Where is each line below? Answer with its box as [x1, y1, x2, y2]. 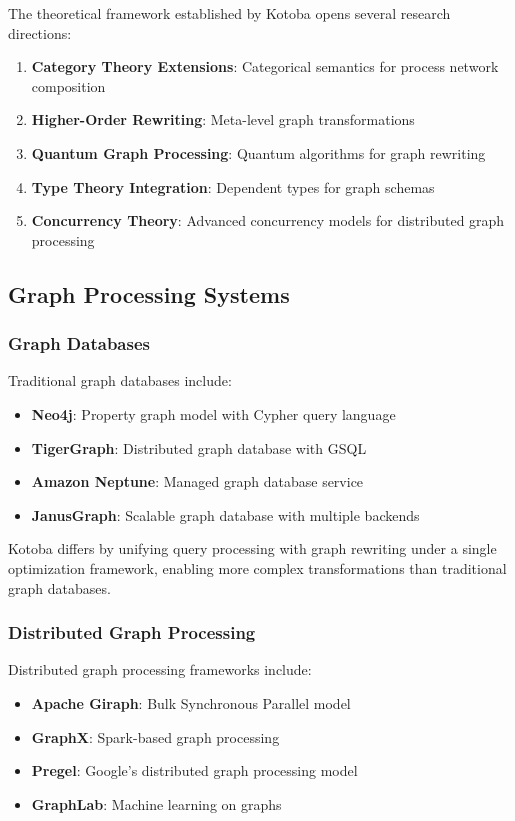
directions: [8, 22, 72, 43]
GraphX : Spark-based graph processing [31, 726, 280, 747]
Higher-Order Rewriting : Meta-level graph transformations [31, 109, 415, 130]
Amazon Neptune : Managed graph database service [31, 471, 364, 492]
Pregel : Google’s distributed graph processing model [31, 760, 358, 781]
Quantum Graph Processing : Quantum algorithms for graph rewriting [31, 142, 486, 163]
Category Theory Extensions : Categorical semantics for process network [31, 56, 499, 77]
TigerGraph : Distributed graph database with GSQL [31, 437, 367, 458]
